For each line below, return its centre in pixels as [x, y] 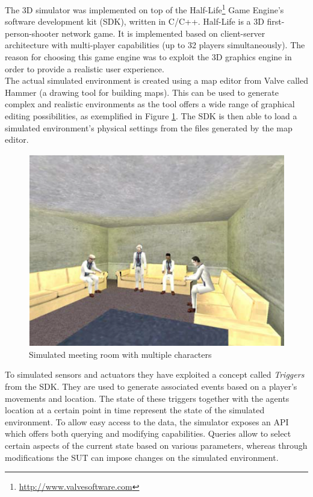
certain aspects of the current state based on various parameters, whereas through [156, 445]
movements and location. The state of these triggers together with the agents [147, 398]
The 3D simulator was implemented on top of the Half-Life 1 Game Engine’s [144, 9]
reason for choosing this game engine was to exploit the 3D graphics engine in [148, 57]
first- [276, 21]
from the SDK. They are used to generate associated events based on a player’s [151, 386]
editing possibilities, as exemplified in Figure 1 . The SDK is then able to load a [151, 116]
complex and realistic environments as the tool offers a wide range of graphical [150, 104]
